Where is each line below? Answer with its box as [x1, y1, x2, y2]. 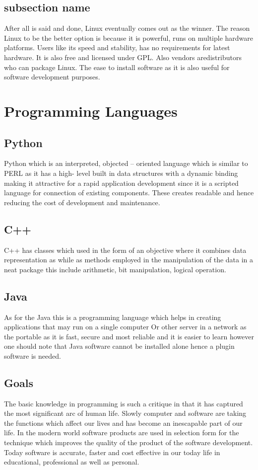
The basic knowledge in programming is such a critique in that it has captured [4, 398, 243, 408]
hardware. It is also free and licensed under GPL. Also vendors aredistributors [4, 52, 242, 62]
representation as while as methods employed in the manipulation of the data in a [4, 254, 254, 265]
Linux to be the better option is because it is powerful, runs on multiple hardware [4, 32, 253, 43]
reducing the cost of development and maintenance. [4, 197, 160, 207]
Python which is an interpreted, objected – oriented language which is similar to [4, 158, 248, 168]
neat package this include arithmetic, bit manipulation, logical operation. [4, 264, 226, 274]
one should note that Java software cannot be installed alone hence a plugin [4, 341, 235, 351]
